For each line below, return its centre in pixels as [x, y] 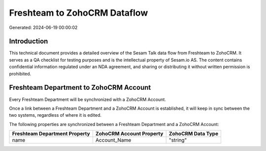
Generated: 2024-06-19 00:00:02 [43, 27]
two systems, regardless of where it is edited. [55, 115]
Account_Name [113, 140]
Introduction [29, 41]
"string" [178, 140]
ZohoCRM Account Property [129, 134]
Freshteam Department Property [51, 134]
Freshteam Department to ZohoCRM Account [80, 88]
